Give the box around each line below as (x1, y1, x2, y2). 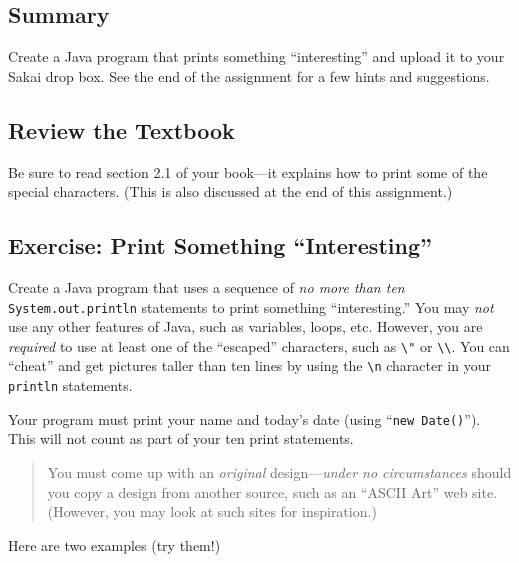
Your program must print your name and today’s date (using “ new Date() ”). (8, 408, 481, 429)
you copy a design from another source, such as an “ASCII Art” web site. (47, 481, 498, 502)
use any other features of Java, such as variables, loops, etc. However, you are (8, 316, 483, 337)
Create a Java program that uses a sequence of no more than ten (8, 276, 405, 297)
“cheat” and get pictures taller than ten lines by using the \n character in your (8, 355, 491, 376)
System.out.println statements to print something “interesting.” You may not (8, 296, 494, 317)
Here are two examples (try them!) (8, 534, 221, 555)
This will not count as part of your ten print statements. (8, 428, 354, 449)
